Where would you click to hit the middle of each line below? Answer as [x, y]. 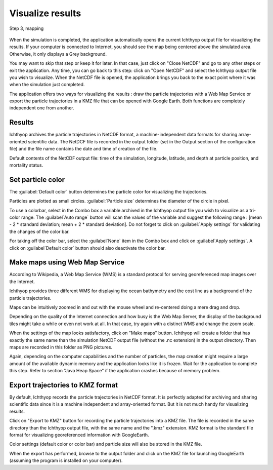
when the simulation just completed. [47, 85]
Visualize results [45, 13]
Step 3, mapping [27, 28]
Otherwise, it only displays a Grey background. [58, 54]
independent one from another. [42, 108]
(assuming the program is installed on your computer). [66, 460]
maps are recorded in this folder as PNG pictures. [61, 347]
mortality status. [26, 165]
